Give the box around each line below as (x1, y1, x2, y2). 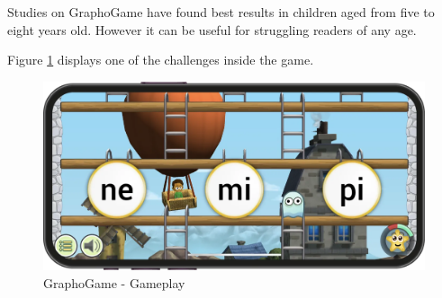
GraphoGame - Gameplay (43, 273, 185, 292)
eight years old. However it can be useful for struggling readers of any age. (7, 20, 417, 39)
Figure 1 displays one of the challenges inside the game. (7, 50, 314, 69)
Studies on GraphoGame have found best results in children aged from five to (7, 3, 435, 21)
